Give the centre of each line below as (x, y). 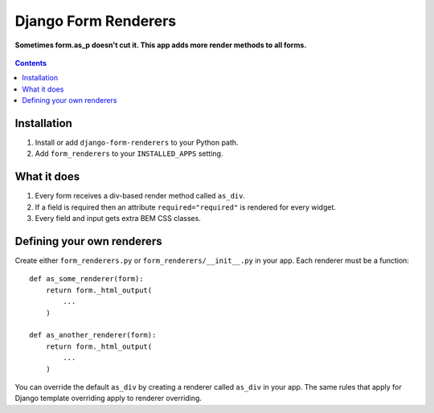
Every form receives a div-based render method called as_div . (140, 196)
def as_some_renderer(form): (86, 279)
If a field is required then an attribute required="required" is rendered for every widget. (186, 207)
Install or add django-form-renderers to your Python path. (137, 143)
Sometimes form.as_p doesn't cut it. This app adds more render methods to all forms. (161, 45)
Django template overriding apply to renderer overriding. (108, 399)
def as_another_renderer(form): (93, 335)
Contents (31, 63)
